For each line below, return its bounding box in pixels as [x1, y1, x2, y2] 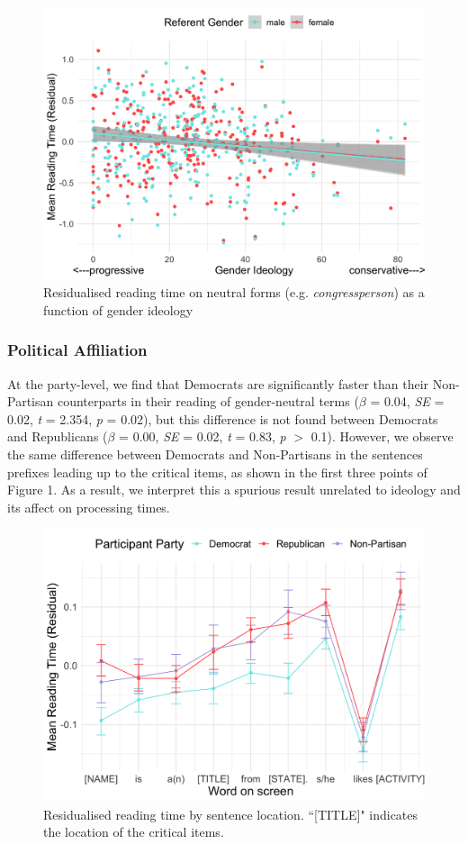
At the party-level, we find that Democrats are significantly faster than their [7, 374, 429, 393]
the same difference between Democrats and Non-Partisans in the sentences [7, 445, 423, 464]
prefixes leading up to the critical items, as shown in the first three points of [7, 462, 427, 481]
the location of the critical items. [43, 822, 224, 841]
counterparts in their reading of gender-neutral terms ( [57, 392, 359, 411]
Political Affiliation [7, 339, 148, 361]
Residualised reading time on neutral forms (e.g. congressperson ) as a [43, 283, 425, 302]
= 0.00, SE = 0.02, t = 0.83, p [119, 427, 286, 446]
